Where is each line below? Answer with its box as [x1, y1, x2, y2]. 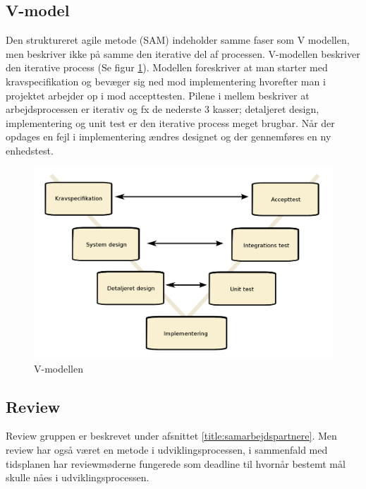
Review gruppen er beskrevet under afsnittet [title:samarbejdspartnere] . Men [6, 428, 337, 443]
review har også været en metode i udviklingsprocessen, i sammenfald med [6, 442, 328, 457]
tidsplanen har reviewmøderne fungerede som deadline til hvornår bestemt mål [6, 456, 346, 471]
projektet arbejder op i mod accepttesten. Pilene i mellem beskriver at [6, 87, 310, 102]
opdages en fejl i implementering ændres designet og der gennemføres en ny [6, 129, 331, 144]
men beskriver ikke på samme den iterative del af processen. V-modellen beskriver [6, 46, 360, 61]
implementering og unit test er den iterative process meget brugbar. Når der [6, 115, 335, 130]
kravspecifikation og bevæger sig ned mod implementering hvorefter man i [6, 73, 326, 88]
